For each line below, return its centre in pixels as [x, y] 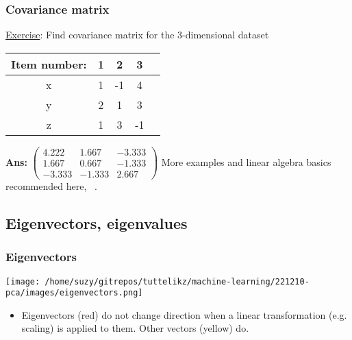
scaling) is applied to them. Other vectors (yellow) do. [135, 328]
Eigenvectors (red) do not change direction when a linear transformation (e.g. [184, 314]
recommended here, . [51, 185]
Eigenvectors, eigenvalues [97, 222]
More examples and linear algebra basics [246, 161]
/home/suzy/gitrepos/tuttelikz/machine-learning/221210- [177, 281]
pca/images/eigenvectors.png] [74, 293]
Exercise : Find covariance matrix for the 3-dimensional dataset [137, 35]
